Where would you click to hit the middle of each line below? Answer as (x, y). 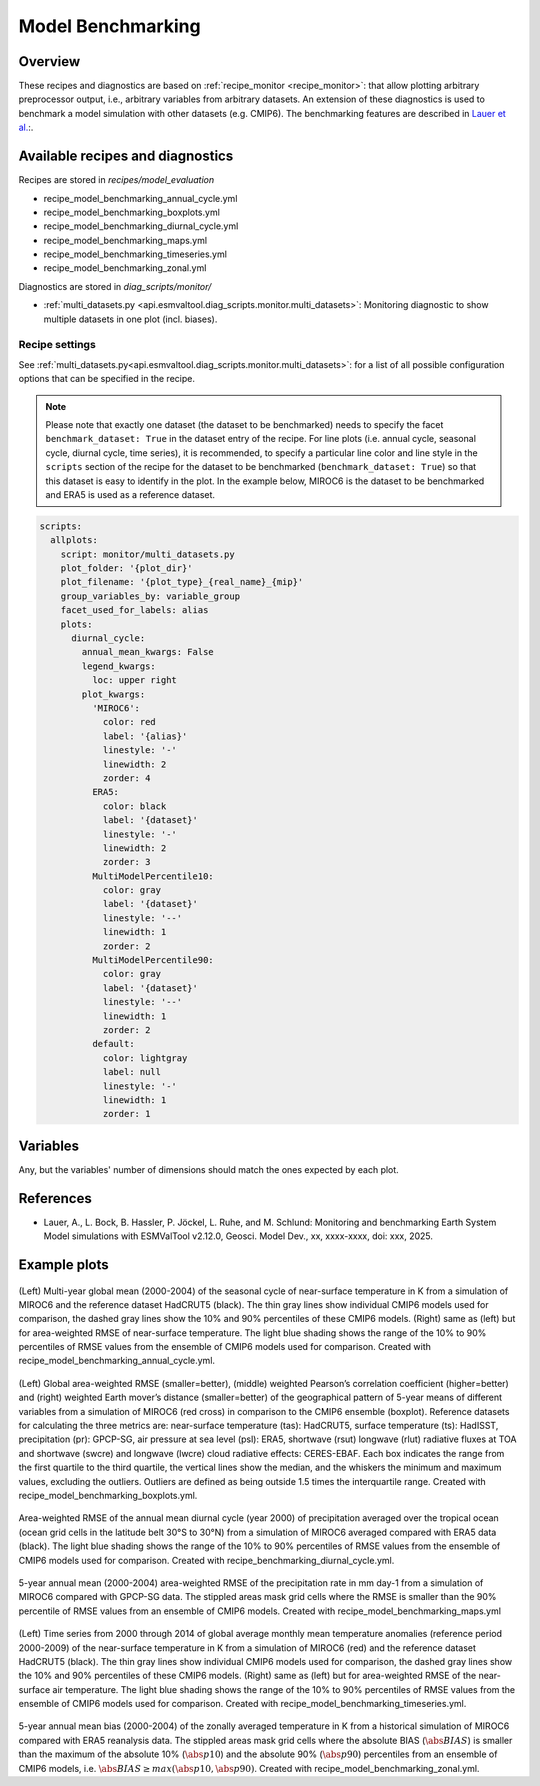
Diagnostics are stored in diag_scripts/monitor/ (115, 286)
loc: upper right (134, 680)
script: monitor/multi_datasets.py (147, 554)
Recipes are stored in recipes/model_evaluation (116, 180)
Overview (49, 61)
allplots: (74, 540)
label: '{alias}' (145, 736)
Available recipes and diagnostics (126, 156)
